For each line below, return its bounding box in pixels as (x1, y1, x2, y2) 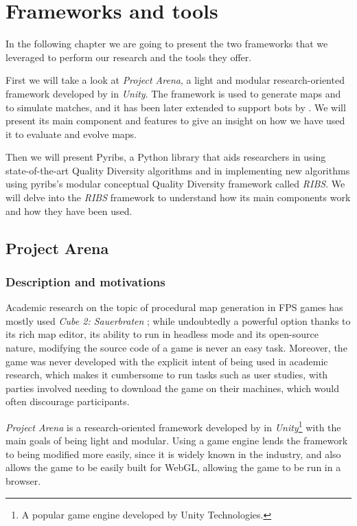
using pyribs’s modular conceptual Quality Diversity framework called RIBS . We (5, 176, 345, 191)
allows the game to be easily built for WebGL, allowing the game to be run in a (5, 460, 341, 474)
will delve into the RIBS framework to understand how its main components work (5, 190, 351, 205)
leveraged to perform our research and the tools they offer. (5, 49, 252, 64)
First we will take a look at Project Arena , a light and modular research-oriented (5, 73, 345, 87)
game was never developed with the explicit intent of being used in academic (5, 354, 328, 368)
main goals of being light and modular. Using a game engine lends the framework (5, 433, 348, 448)
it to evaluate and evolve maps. (5, 126, 137, 141)
